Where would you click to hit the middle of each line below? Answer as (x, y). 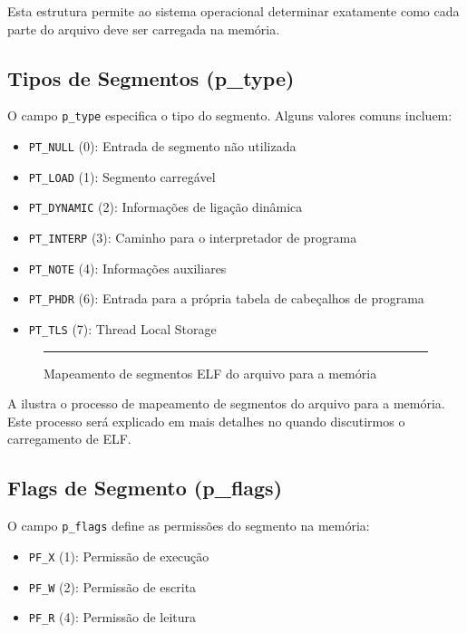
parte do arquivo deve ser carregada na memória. (144, 29)
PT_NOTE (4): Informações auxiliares (127, 268)
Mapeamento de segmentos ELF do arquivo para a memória (210, 373)
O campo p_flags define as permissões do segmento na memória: (189, 526)
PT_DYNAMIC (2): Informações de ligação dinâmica (165, 207)
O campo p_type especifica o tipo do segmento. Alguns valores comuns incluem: (230, 115)
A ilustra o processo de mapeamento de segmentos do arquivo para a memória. (226, 403)
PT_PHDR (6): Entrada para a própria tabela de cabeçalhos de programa (226, 298)
